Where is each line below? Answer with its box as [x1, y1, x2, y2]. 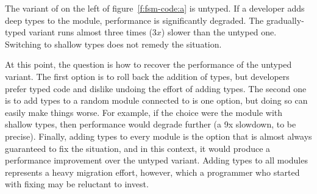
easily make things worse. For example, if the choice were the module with [5, 106, 283, 118]
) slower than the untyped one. [161, 26, 277, 38]
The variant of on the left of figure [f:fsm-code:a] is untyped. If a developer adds [5, 2, 305, 14]
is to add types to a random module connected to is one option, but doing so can [5, 94, 308, 107]
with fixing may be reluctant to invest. [5, 178, 149, 190]
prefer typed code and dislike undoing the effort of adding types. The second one [5, 82, 307, 95]
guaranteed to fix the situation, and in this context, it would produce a [5, 142, 271, 154]
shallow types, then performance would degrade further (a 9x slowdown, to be [5, 118, 296, 131]
